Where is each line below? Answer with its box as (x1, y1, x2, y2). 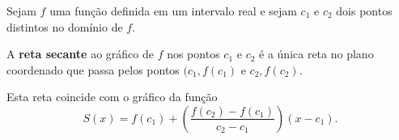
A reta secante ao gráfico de (6, 45, 154, 62)
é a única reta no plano (259, 45, 374, 62)
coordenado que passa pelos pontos (6, 61, 180, 78)
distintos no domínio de (6, 18, 123, 35)
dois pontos (336, 2, 393, 19)
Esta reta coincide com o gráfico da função (6, 88, 218, 105)
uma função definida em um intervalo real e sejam (49, 2, 297, 19)
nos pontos (167, 45, 220, 62)
